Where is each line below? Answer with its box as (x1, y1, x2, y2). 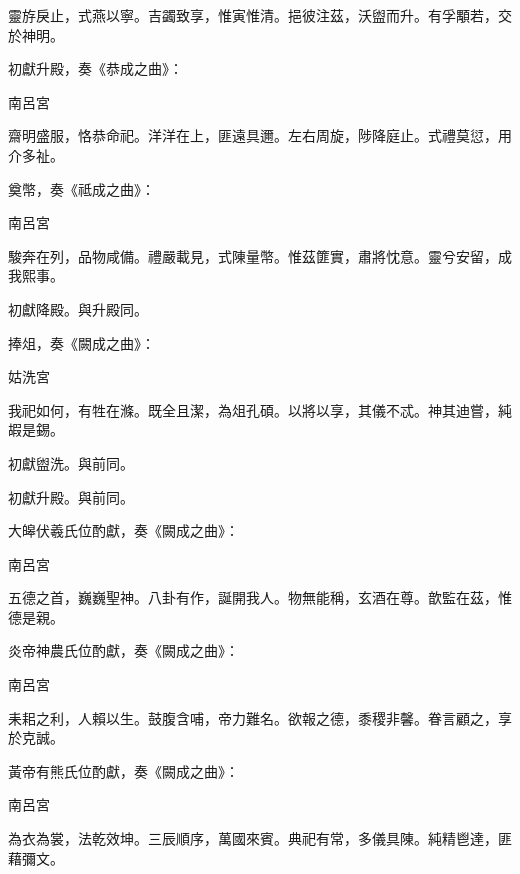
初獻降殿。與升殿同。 (8, 298, 148, 319)
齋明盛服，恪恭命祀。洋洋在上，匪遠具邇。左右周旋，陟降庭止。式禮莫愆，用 (8, 125, 512, 146)
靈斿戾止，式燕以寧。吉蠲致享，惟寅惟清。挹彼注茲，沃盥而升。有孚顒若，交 (8, 5, 512, 25)
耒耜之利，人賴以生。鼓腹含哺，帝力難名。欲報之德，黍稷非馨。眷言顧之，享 (8, 707, 512, 728)
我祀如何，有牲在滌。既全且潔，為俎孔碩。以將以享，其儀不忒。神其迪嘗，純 (8, 399, 512, 420)
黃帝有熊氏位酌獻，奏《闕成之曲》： (8, 760, 239, 781)
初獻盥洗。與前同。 (8, 452, 134, 473)
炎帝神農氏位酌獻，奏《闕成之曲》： (8, 640, 239, 661)
